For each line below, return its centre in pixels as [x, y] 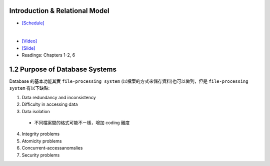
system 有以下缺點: [29, 88]
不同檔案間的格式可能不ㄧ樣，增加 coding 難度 [82, 123]
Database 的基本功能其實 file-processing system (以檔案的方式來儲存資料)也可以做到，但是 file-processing [129, 81]
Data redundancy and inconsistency [59, 97]
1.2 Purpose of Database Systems [63, 69]
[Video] [29, 41]
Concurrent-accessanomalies [52, 148]
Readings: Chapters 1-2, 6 [48, 55]
